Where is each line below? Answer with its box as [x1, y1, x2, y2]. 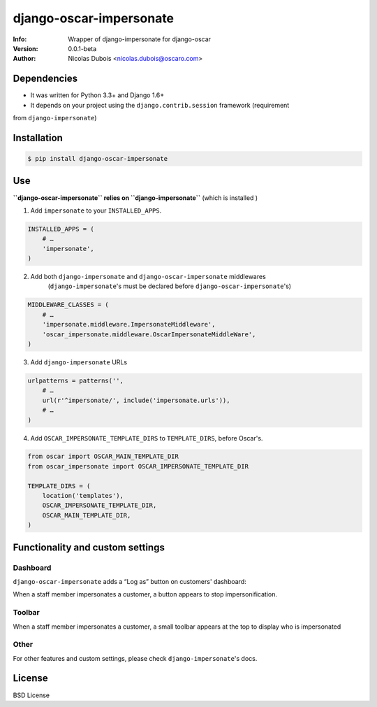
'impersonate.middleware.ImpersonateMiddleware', [42, 320, 216, 329]
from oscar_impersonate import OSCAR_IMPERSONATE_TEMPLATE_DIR [27, 462, 249, 470]
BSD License [13, 691, 50, 699]
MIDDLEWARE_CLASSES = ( [27, 301, 110, 309]
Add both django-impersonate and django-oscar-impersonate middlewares [30, 273, 267, 281]
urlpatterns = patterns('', [27, 376, 124, 385]
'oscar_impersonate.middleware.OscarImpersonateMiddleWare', [42, 330, 256, 338]
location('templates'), [42, 492, 124, 500]
